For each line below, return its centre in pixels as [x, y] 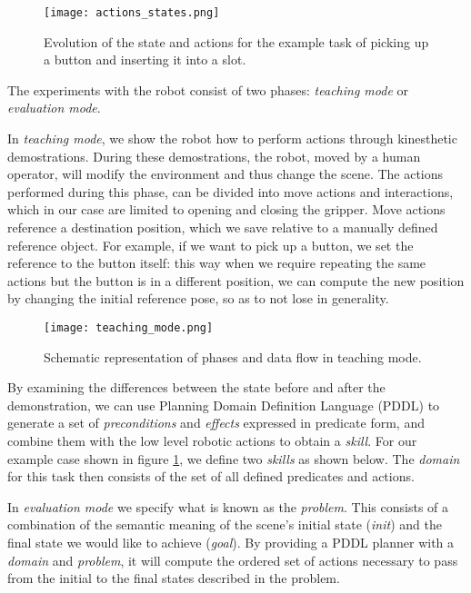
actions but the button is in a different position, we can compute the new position [236, 280]
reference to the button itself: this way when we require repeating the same [217, 263]
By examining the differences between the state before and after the [196, 387]
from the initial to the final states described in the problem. [174, 578]
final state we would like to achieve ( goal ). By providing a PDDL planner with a [231, 542]
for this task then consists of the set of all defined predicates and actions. [211, 476]
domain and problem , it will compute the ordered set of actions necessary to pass [233, 560]
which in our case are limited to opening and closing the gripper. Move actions [226, 209]
